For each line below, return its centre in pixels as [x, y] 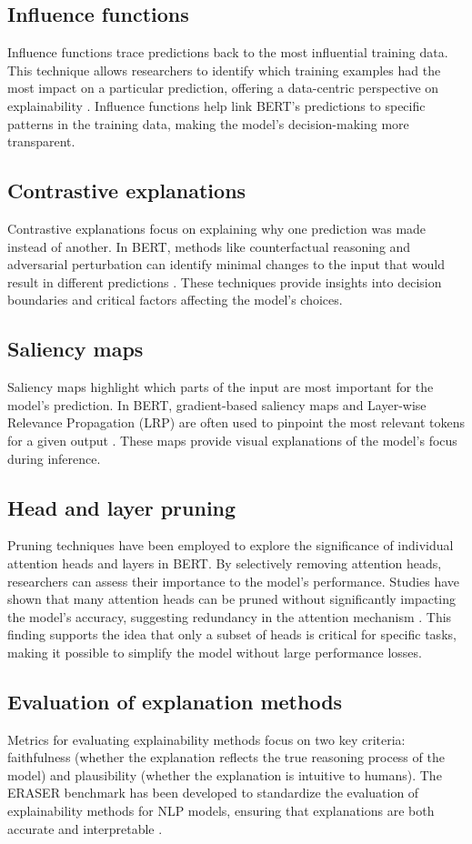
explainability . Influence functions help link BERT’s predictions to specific [216, 105]
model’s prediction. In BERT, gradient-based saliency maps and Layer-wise [217, 404]
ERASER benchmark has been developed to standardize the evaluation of [213, 793]
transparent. [41, 141]
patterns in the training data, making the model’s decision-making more [208, 123]
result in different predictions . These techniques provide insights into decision [225, 281]
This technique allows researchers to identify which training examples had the [224, 70]
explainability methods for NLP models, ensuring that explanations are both [221, 811]
